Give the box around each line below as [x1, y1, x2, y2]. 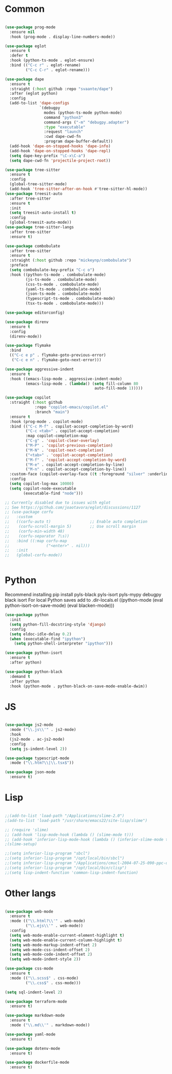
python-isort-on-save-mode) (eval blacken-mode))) [5, 602, 114, 608]
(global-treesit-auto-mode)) [9, 220, 72, 225]
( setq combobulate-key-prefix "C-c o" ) [9, 267, 95, 273]
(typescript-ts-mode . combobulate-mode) [25, 296, 116, 301]
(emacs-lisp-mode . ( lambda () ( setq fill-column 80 [25, 381, 139, 386]
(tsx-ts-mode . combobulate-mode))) [25, 301, 104, 306]
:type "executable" [44, 124, 86, 130]
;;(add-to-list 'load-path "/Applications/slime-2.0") [5, 813, 125, 818]
